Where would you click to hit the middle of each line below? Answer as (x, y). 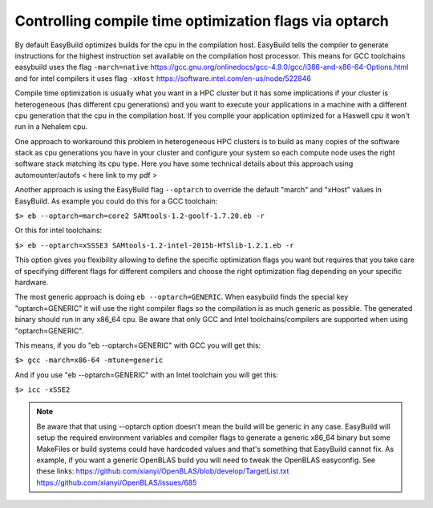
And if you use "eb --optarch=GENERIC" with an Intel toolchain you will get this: (146, 375)
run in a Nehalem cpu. (51, 127)
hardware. (32, 282)
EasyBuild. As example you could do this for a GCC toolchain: (116, 201)
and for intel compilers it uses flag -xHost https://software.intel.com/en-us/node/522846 (163, 78)
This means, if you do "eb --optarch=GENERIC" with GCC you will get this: (138, 345)
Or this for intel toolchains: (59, 230)
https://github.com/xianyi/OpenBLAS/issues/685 (117, 482)
